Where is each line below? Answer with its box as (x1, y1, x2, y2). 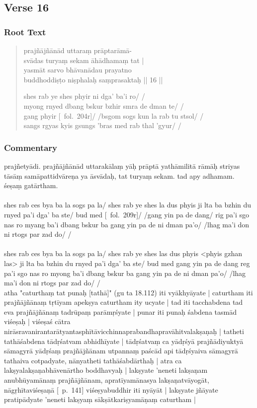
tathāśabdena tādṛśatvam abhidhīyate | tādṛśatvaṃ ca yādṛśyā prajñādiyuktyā (4, 336, 244, 346)
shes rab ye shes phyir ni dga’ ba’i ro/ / (23, 91, 145, 101)
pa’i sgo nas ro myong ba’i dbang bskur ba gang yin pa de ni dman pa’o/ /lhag (4, 268, 246, 278)
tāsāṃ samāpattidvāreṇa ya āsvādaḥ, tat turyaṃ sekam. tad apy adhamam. (4, 170, 235, 181)
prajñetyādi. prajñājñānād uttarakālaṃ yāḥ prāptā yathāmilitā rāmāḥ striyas (4, 160, 240, 171)
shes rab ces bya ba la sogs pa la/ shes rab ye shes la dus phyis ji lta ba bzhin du (4, 200, 252, 210)
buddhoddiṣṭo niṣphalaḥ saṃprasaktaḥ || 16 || (23, 74, 163, 84)
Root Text (4, 25, 46, 38)
